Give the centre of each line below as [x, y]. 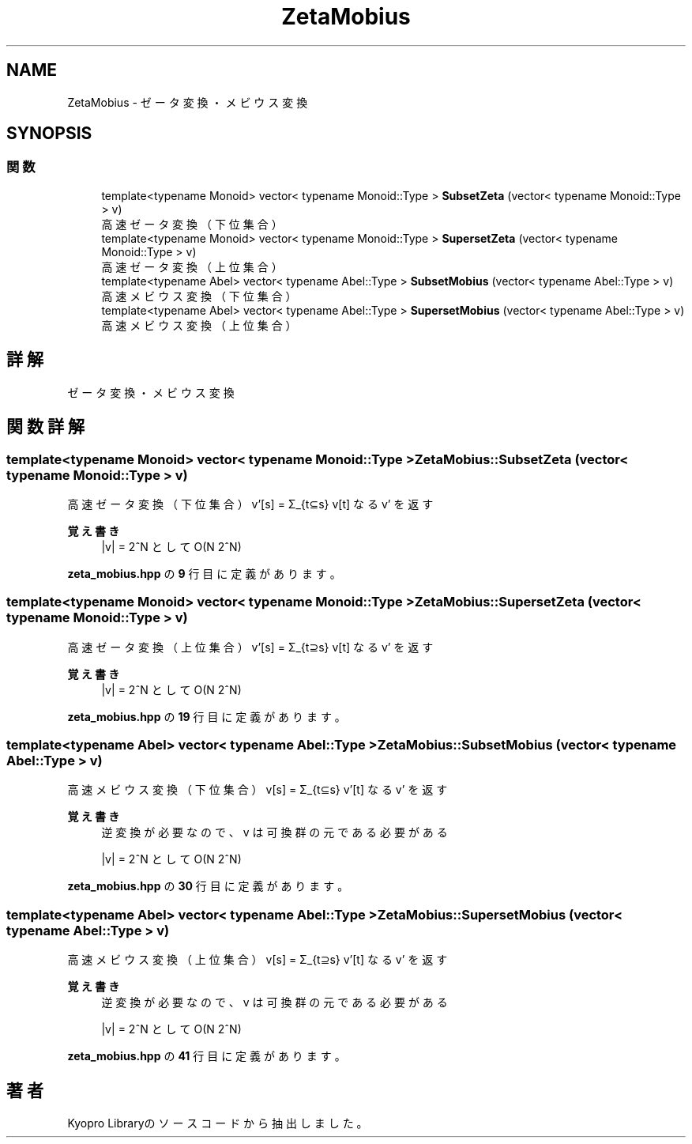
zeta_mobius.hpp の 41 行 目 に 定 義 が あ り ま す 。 [207, 1056]
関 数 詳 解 [45, 427]
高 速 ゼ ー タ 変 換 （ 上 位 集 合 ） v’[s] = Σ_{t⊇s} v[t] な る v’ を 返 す [250, 647]
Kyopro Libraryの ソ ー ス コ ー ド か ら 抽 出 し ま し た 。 [218, 1123]
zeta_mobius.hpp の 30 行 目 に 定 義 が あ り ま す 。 [208, 886]
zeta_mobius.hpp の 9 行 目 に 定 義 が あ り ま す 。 [204, 573]
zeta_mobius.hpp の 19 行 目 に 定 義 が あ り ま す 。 [207, 716]
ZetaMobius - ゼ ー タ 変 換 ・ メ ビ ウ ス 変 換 [188, 102]
